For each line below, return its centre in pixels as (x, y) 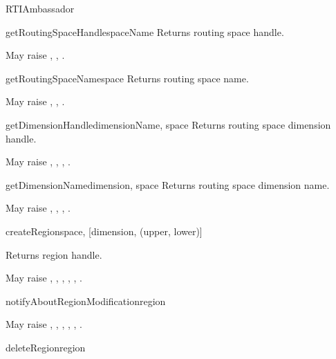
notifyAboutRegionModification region (86, 301)
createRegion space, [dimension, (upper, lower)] (104, 231)
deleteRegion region (46, 347)
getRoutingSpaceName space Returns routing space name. (127, 78)
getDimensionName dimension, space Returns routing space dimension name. (168, 184)
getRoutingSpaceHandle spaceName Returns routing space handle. (145, 31)
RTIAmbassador (40, 8)
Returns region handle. (54, 254)
